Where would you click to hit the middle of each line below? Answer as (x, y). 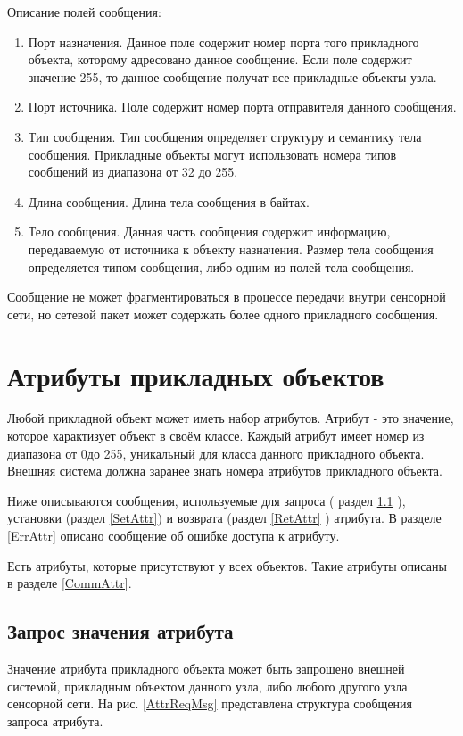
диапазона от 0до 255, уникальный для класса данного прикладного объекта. (216, 453)
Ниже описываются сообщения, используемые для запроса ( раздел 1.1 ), (207, 500)
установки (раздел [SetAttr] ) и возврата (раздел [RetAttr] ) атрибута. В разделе (224, 518)
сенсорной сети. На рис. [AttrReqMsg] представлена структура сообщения (210, 703)
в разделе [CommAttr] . (70, 583)
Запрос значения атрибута (120, 631)
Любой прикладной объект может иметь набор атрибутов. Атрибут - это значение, (231, 418)
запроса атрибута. (55, 720)
